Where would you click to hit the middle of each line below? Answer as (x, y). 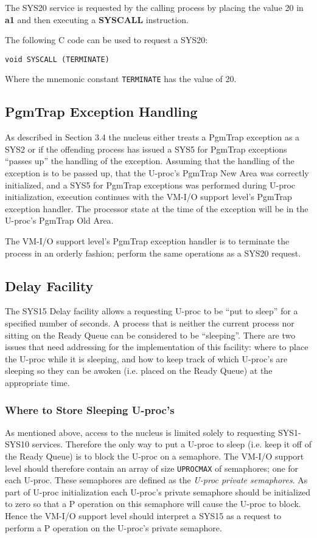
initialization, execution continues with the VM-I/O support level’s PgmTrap (148, 197)
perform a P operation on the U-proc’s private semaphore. (113, 527)
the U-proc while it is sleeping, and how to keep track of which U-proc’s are (146, 358)
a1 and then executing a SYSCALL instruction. (97, 19)
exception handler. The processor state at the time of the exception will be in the (157, 208)
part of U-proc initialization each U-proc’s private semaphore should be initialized (158, 491)
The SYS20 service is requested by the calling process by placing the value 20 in (154, 7)
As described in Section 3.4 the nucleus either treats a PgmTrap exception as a (152, 137)
